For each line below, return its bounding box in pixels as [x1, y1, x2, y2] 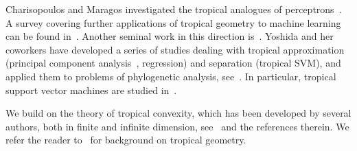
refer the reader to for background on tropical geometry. [5, 132, 246, 147]
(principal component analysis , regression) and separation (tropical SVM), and [5, 56, 341, 70]
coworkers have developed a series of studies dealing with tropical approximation [5, 42, 345, 56]
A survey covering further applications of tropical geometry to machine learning [5, 15, 341, 30]
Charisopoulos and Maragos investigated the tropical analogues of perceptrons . [5, 2, 342, 16]
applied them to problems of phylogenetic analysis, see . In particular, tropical [5, 69, 336, 83]
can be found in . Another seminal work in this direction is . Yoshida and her [5, 29, 334, 43]
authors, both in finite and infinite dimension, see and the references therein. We [5, 119, 349, 133]
